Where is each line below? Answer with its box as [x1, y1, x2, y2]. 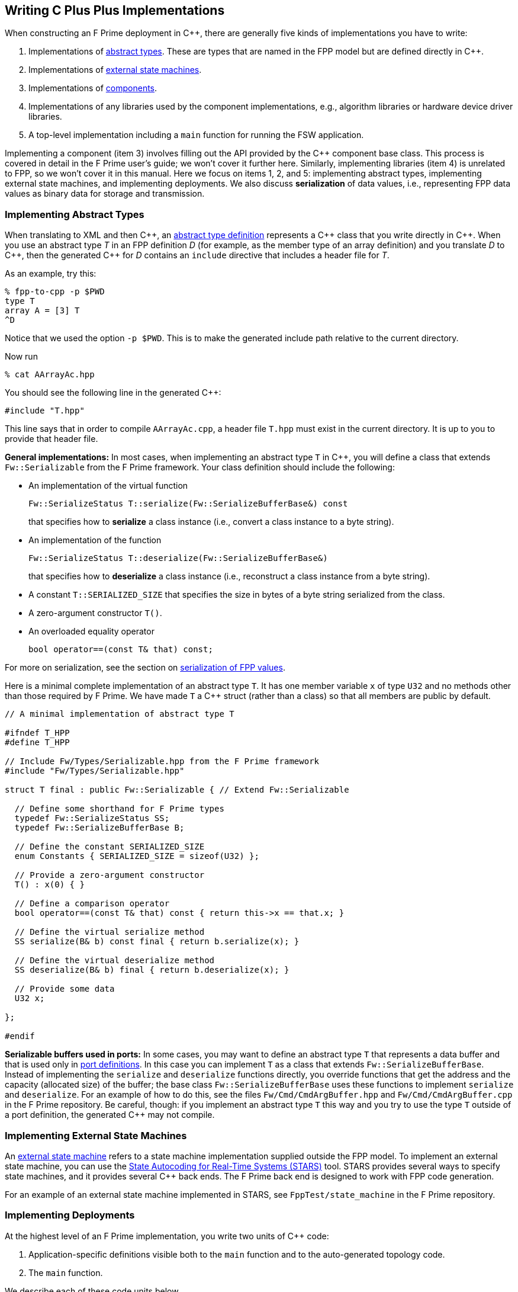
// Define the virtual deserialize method [14, 956, 215, 966]
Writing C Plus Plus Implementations [5, 3, 225, 18]
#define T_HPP [5, 738, 70, 748]
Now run [5, 351, 38, 362]
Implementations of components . [28, 83, 157, 94]
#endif [5, 1031, 35, 1041]
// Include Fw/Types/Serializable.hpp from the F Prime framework [5, 756, 320, 767]
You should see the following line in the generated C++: [5, 387, 221, 398]
